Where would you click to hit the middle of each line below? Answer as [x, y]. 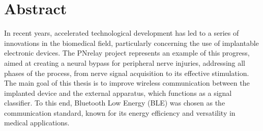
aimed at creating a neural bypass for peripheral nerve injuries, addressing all [125, 62]
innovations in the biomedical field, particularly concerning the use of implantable [131, 43]
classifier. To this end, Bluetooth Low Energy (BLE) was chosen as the [115, 103]
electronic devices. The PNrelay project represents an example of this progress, [127, 53]
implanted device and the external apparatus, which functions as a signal [118, 93]
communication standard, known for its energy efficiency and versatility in [120, 112]
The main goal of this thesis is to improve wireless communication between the [127, 83]
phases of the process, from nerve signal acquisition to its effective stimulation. [127, 73]
